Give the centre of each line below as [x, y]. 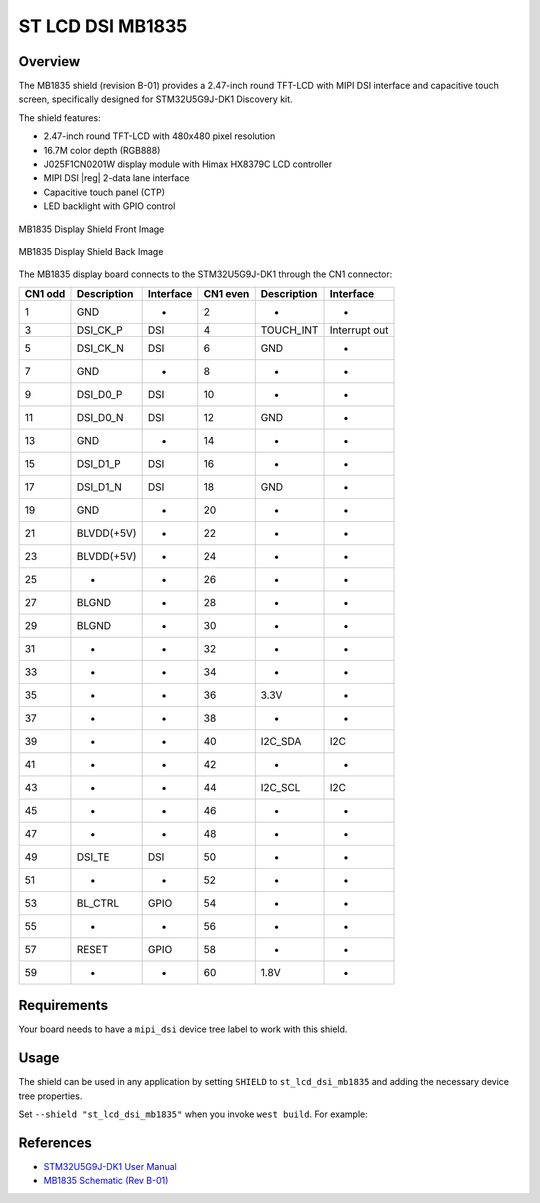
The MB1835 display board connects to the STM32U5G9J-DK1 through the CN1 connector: [205, 274]
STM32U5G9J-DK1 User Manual [110, 1166]
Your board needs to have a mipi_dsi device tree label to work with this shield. [183, 1029]
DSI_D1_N [99, 487]
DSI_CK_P [100, 330]
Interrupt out [359, 330]
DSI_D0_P [99, 394]
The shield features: [59, 117]
